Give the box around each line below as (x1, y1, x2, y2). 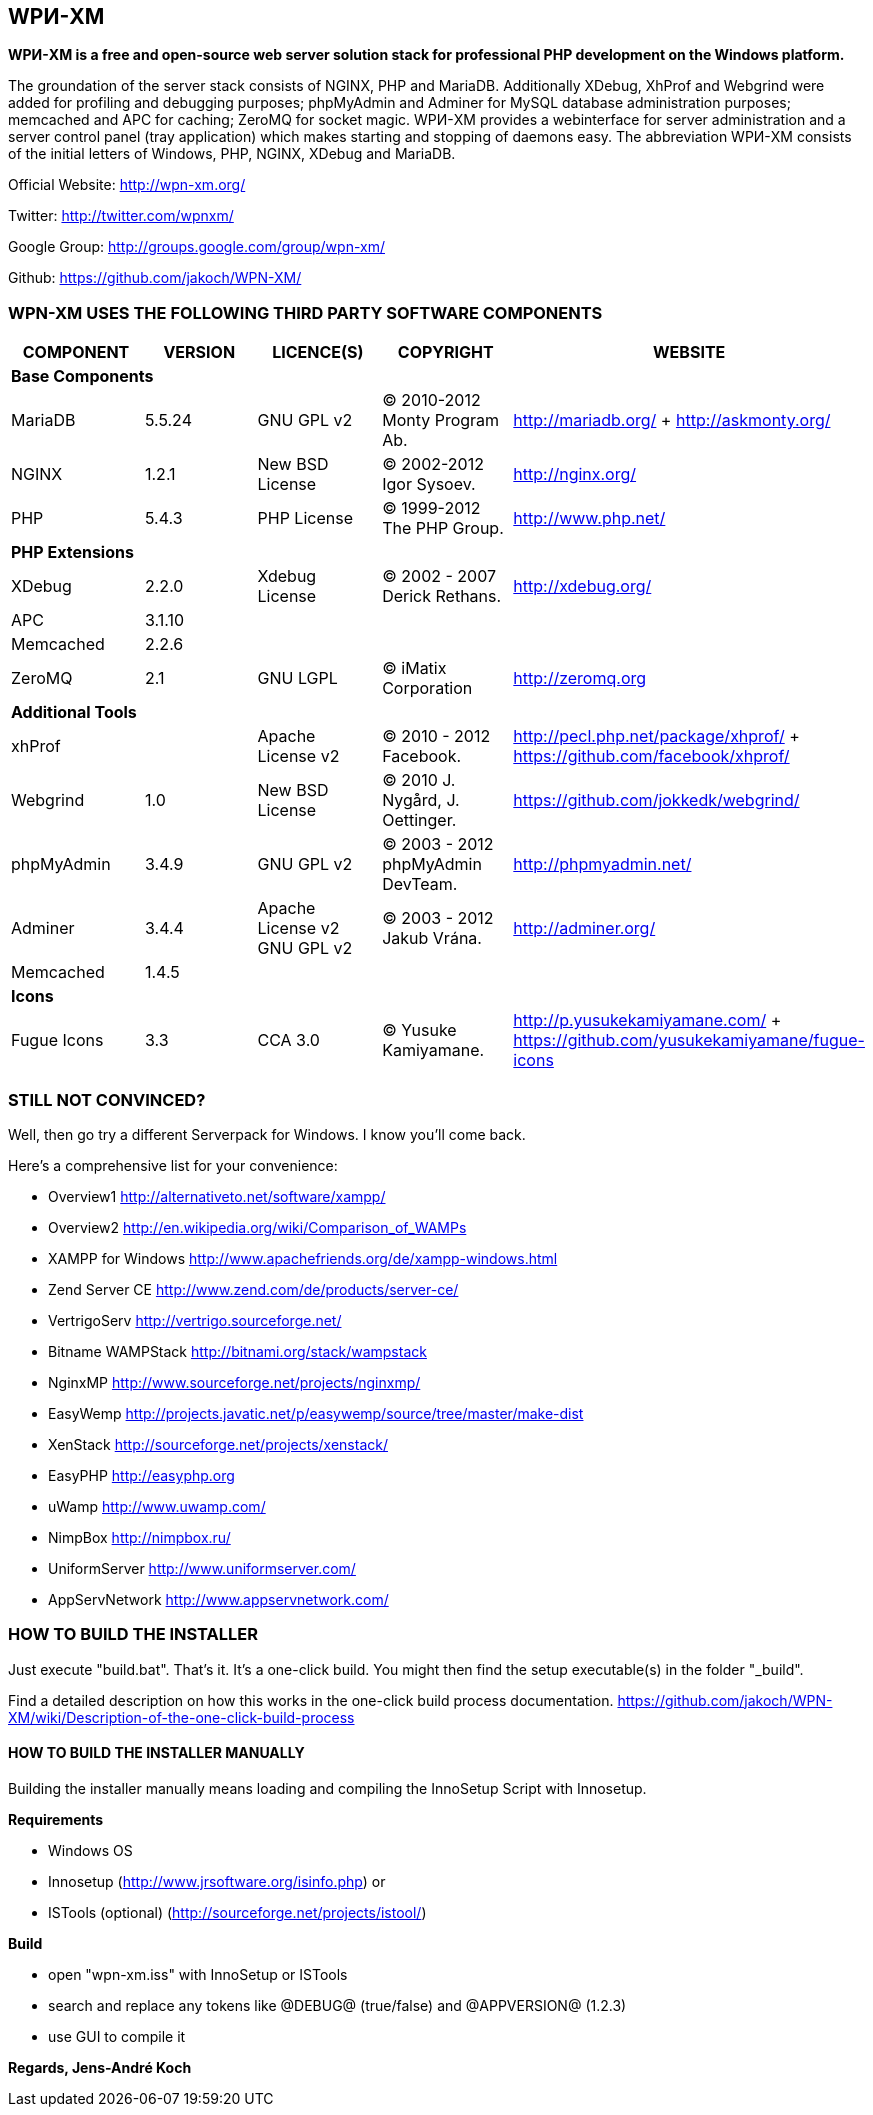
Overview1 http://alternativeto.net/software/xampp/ (48, 1187, 386, 1205)
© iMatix (382, 658, 447, 679)
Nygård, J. (382, 790, 460, 811)
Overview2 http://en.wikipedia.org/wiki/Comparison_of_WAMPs (48, 1218, 467, 1236)
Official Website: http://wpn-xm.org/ (8, 176, 246, 194)
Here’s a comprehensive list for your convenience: (8, 1156, 338, 1174)
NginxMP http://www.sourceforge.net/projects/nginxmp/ (48, 1373, 421, 1391)
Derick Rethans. (382, 586, 502, 607)
